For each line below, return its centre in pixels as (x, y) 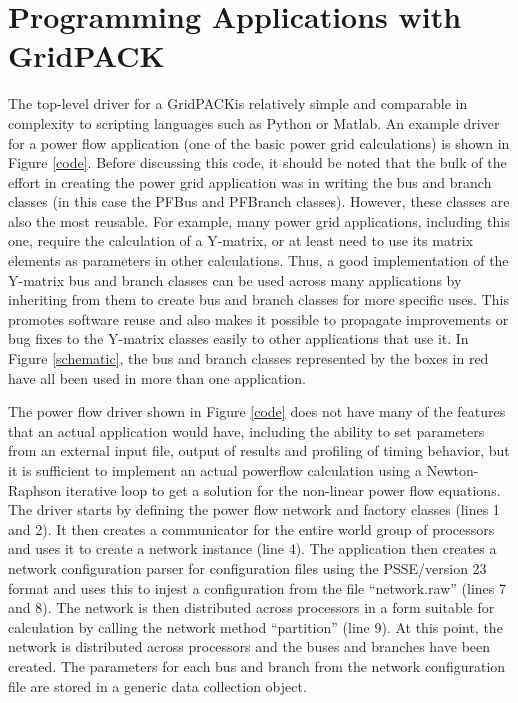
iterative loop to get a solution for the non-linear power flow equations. (283, 489)
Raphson (35, 489)
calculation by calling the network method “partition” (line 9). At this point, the (255, 626)
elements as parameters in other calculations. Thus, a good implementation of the (258, 260)
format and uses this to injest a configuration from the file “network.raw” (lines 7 (257, 587)
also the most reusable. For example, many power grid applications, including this (259, 220)
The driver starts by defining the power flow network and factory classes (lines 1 (254, 509)
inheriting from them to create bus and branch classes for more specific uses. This (258, 299)
